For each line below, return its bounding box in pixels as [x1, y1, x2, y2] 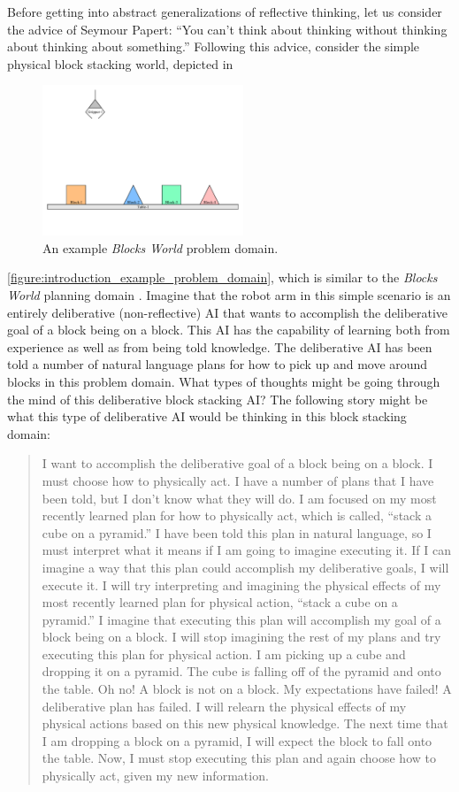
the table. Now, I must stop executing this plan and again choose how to [42, 749, 436, 767]
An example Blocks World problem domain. [42, 238, 279, 257]
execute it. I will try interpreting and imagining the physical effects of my [42, 575, 441, 594]
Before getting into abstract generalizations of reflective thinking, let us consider [7, 3, 442, 20]
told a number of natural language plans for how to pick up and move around [7, 355, 428, 373]
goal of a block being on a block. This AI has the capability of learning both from [7, 320, 450, 339]
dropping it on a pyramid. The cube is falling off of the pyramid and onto [42, 662, 441, 681]
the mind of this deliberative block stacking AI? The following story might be [7, 389, 428, 408]
